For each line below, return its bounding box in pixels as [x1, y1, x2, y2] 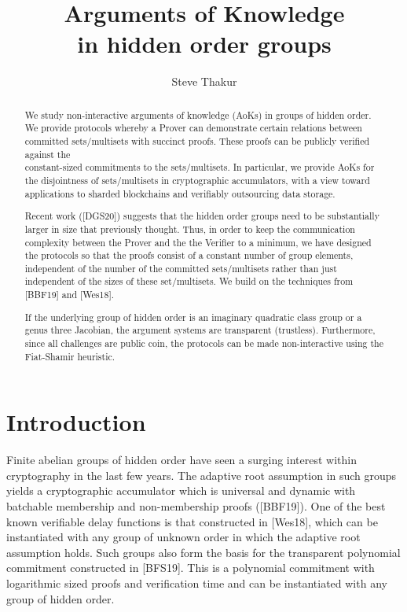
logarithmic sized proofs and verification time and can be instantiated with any [6, 574, 387, 591]
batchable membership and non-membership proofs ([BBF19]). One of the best [6, 498, 386, 514]
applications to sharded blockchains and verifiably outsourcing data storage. [24, 186, 335, 200]
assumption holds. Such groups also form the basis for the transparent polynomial [6, 544, 401, 560]
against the [24, 147, 71, 160]
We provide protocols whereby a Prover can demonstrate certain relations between [24, 121, 362, 135]
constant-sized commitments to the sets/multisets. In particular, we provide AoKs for [24, 160, 375, 174]
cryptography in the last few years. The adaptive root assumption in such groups [6, 466, 397, 483]
